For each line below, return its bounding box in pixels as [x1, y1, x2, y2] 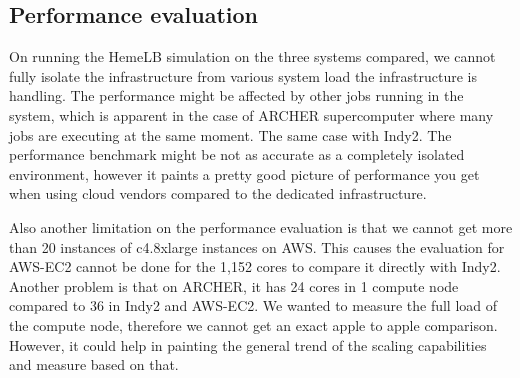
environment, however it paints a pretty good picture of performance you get [9, 163, 480, 184]
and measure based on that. [9, 354, 179, 375]
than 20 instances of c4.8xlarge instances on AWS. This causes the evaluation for [9, 236, 505, 257]
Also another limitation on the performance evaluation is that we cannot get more [9, 216, 513, 237]
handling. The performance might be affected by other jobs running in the [9, 85, 464, 106]
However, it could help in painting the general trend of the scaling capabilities [9, 334, 487, 355]
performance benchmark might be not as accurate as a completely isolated [9, 144, 465, 165]
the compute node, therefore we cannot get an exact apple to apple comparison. [9, 314, 498, 335]
